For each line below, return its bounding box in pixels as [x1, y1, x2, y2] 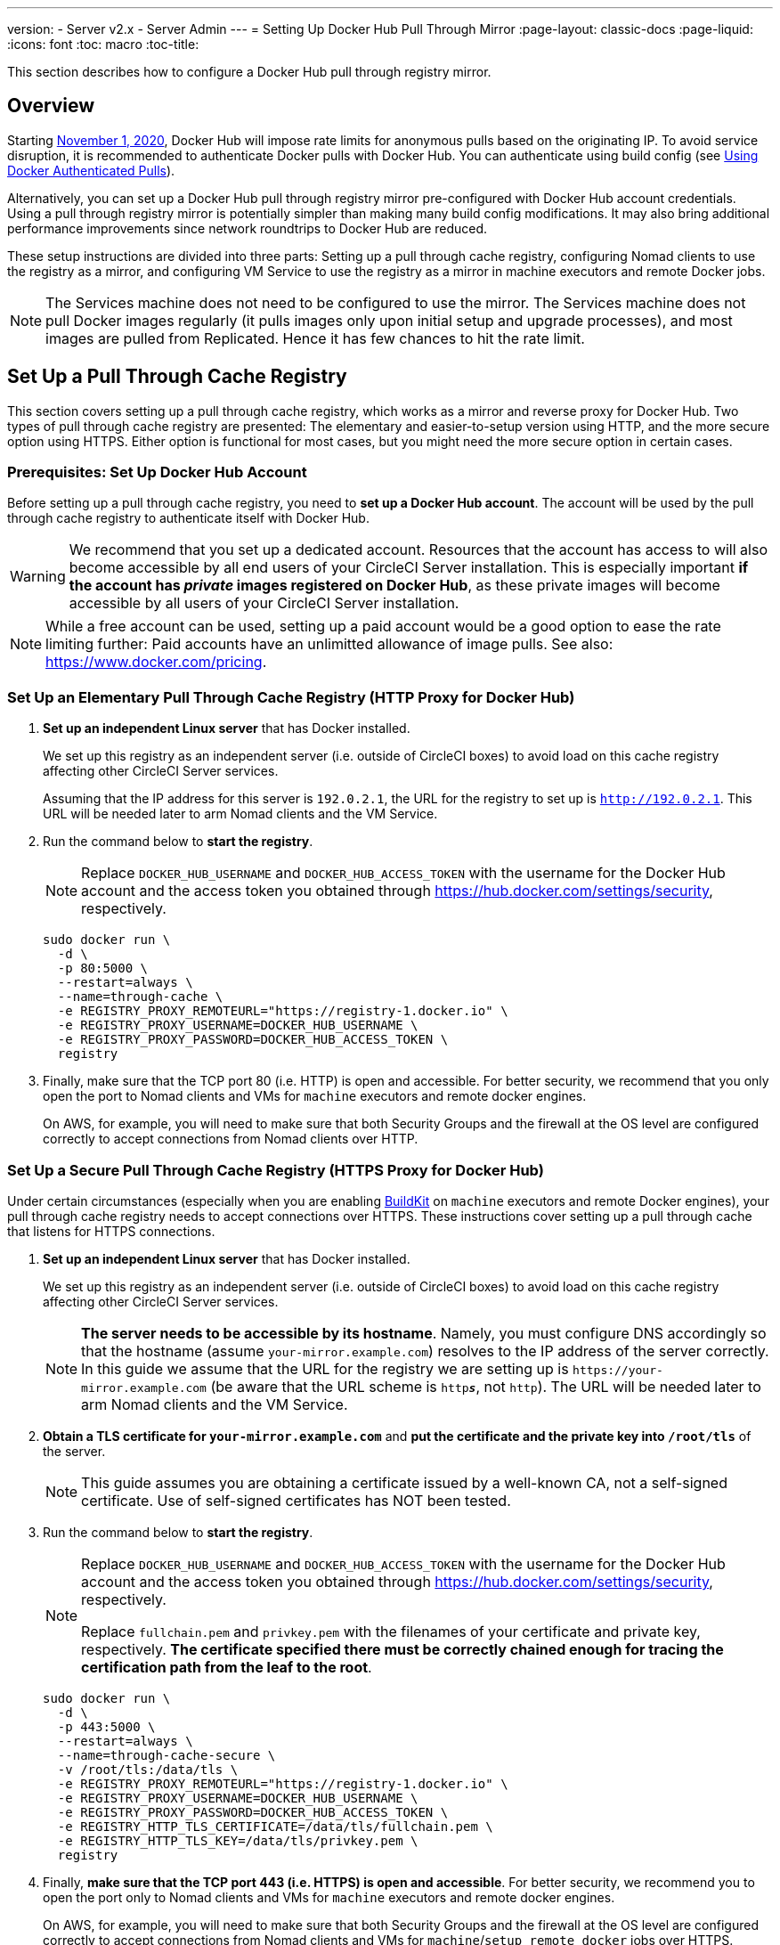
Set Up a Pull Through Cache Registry [7, 365, 347, 388]
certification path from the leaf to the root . [81, 1657, 372, 1676]
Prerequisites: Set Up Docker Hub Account [7, 463, 307, 482]
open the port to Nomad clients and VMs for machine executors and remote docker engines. [43, 1088, 587, 1104]
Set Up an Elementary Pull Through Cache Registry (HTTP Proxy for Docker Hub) [7, 688, 575, 706]
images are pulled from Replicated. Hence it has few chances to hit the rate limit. [45, 329, 585, 347]
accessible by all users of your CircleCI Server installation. [69, 594, 459, 613]
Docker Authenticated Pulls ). [7, 162, 175, 178]
